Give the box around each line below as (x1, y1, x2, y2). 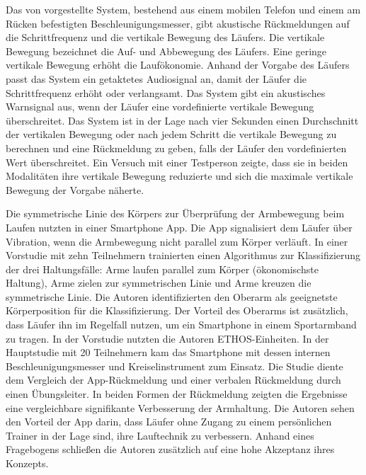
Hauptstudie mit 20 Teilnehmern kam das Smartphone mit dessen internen (6, 345, 331, 360)
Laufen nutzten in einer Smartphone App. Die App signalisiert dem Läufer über (6, 219, 353, 234)
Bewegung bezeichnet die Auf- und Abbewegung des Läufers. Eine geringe (6, 43, 327, 58)
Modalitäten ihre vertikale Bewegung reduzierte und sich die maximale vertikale (6, 168, 353, 183)
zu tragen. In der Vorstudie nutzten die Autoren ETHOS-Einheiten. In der (6, 331, 329, 345)
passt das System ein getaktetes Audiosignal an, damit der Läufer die (6, 71, 307, 86)
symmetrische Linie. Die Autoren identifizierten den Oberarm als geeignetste (6, 289, 338, 304)
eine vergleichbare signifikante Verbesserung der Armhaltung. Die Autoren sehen (6, 400, 355, 415)
